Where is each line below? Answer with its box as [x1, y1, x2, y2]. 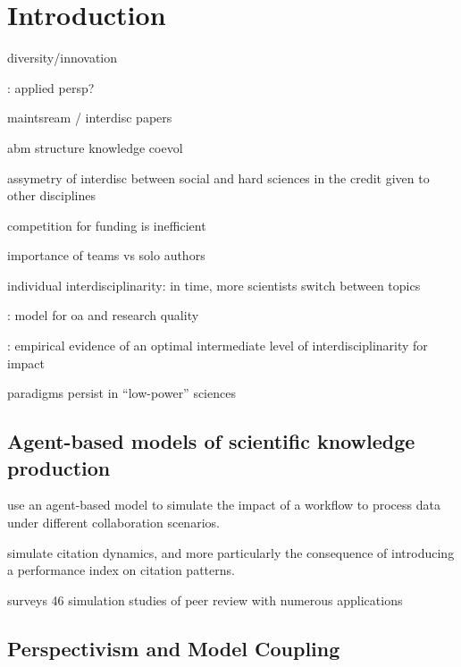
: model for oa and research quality [7, 306, 199, 325]
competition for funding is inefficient [7, 215, 206, 234]
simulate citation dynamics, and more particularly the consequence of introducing [7, 543, 455, 561]
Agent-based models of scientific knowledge [7, 427, 415, 455]
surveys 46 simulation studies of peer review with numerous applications [7, 590, 403, 609]
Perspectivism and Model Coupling [7, 634, 340, 662]
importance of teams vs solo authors [7, 246, 205, 265]
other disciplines [7, 186, 96, 205]
